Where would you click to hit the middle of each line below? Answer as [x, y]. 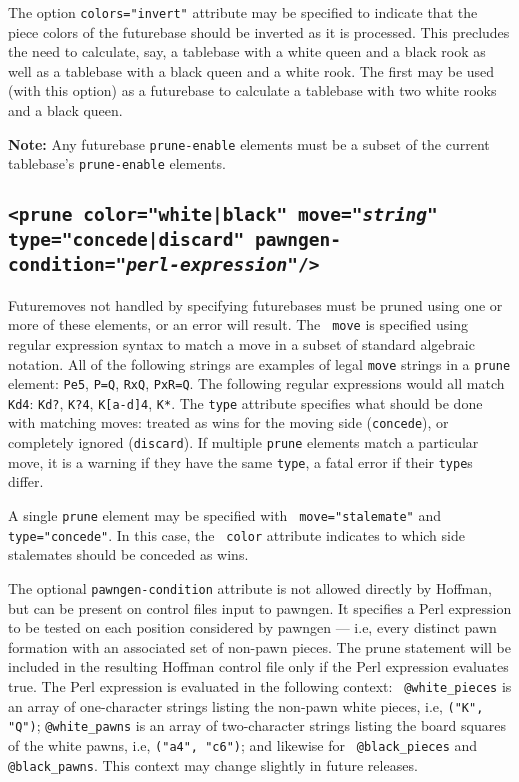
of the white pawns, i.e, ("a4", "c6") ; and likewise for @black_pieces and [243, 744]
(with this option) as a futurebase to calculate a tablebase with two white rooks [252, 90]
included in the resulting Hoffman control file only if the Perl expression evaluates [258, 666]
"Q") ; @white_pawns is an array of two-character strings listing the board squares [257, 725]
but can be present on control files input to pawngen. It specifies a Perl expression [260, 607]
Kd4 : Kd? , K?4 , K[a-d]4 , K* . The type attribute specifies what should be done [245, 402]
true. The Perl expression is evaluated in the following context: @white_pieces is [260, 685]
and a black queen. [65, 110]
